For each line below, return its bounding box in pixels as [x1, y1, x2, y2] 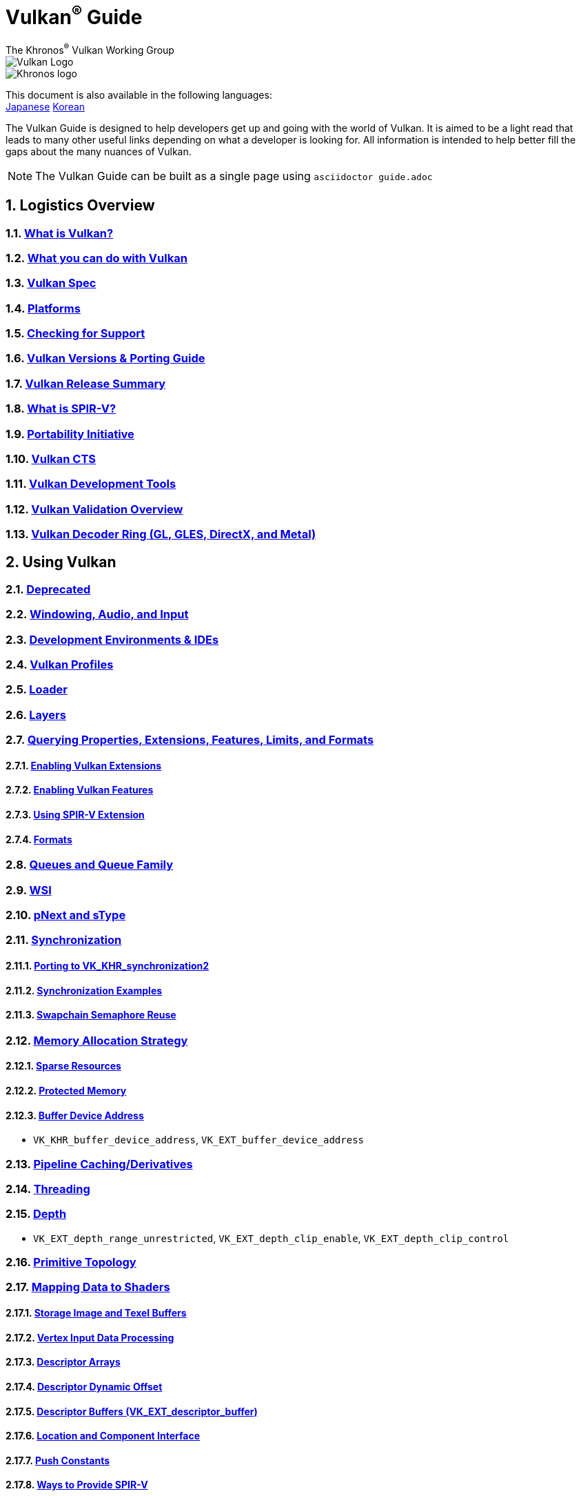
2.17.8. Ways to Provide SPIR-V [6, 1479, 148, 1491]
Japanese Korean [6, 100, 85, 112]
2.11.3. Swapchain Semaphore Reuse [6, 1009, 176, 1021]
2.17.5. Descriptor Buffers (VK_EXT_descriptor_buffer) [6, 1405, 258, 1417]
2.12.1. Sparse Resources [6, 1060, 121, 1072]
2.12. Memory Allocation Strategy [6, 1033, 188, 1047]
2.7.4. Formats [6, 833, 72, 845]
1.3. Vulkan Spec [6, 276, 96, 291]
